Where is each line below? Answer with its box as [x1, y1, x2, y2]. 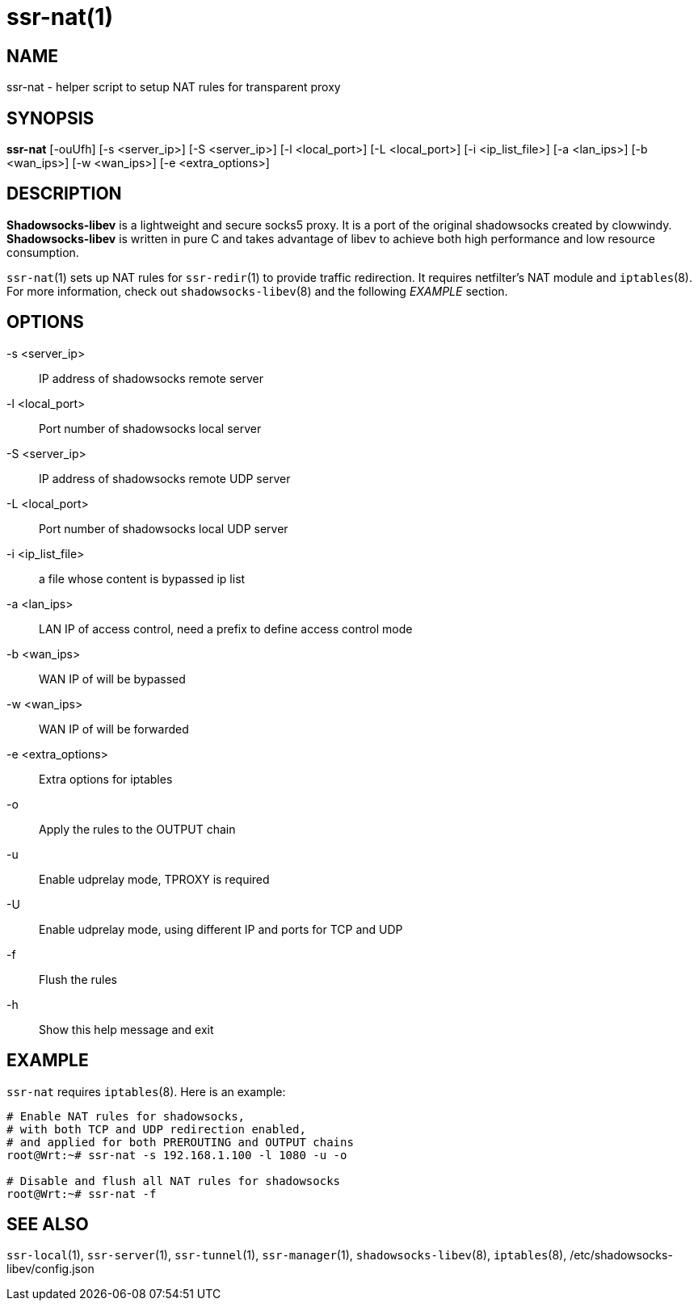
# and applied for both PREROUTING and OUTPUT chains [6, 1135, 354, 1149]
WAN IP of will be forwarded [39, 721, 189, 736]
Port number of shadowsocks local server [39, 421, 262, 435]
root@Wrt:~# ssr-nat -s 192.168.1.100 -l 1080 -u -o [6, 1148, 347, 1162]
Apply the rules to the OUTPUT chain [39, 822, 236, 836]
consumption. [6, 245, 79, 259]
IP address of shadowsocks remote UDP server [39, 471, 291, 485]
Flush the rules [39, 972, 117, 986]
